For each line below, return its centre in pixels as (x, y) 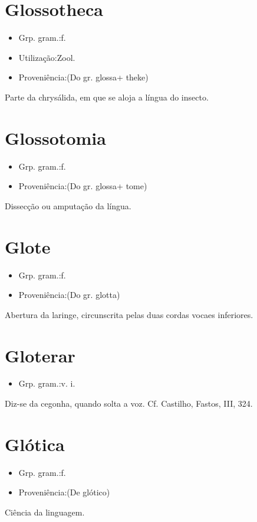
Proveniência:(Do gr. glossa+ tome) (83, 186)
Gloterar (40, 355)
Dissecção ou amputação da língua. (68, 205)
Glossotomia (55, 137)
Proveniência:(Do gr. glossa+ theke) (83, 77)
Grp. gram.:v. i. (47, 383)
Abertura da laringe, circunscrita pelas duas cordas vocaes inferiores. (129, 314)
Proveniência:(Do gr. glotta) (69, 295)
